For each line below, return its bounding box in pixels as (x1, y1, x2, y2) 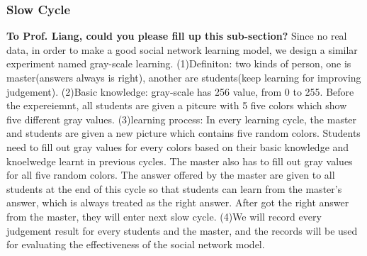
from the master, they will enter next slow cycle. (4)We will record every (6, 208, 322, 223)
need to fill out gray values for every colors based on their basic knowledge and (6, 139, 349, 154)
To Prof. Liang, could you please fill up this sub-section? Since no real (6, 28, 347, 43)
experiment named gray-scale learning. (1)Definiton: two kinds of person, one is (6, 56, 351, 71)
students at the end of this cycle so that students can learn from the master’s (6, 181, 342, 196)
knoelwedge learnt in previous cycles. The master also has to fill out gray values (6, 153, 353, 168)
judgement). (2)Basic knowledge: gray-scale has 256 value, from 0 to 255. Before (6, 84, 354, 99)
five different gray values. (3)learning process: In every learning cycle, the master (6, 111, 357, 126)
